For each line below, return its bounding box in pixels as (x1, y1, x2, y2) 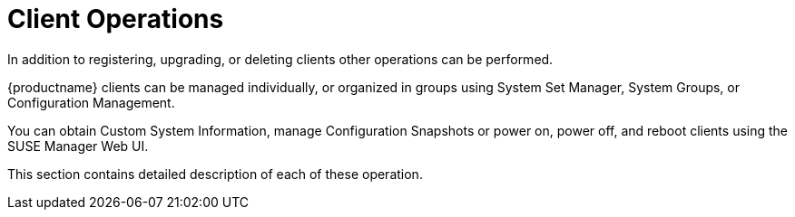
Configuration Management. (7, 94, 175, 110)
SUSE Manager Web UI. (7, 137, 149, 154)
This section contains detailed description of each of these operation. (7, 165, 423, 182)
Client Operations (7, 4, 224, 34)
